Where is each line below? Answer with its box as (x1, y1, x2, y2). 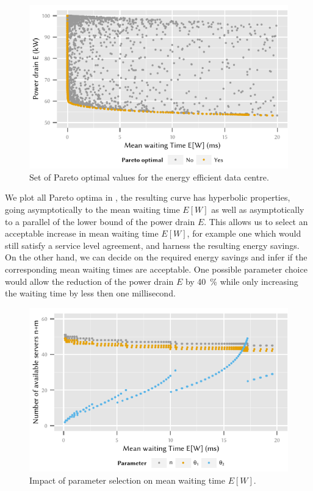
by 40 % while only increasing (185, 274, 298, 287)
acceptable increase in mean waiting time (5, 227, 159, 240)
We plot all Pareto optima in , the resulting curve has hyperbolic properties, (5, 191, 290, 204)
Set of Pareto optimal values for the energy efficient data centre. (29, 170, 269, 183)
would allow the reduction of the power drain (5, 274, 174, 287)
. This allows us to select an (204, 215, 308, 228)
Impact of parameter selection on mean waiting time (29, 473, 225, 486)
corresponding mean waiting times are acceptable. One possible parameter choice (5, 263, 308, 276)
